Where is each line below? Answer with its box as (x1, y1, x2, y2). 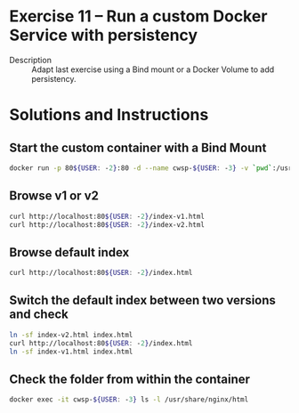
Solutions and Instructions (9, 105, 209, 126)
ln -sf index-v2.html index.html (9, 330, 133, 339)
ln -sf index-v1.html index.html (9, 347, 133, 356)
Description (9, 54, 52, 65)
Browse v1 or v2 (9, 189, 100, 204)
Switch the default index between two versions (9, 293, 276, 308)
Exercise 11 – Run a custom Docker (9, 6, 268, 27)
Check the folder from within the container (9, 371, 251, 386)
